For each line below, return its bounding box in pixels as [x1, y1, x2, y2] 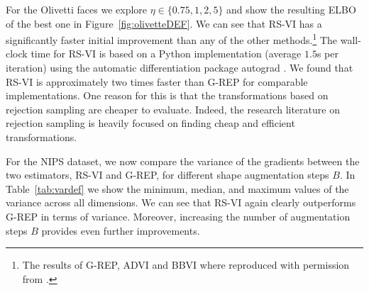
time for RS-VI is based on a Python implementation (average [31, 46, 302, 61]
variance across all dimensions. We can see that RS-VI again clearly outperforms [6, 195, 356, 210]
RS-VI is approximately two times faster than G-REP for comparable [6, 74, 308, 89]
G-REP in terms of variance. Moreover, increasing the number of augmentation [6, 208, 351, 223]
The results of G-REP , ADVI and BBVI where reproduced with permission [22, 257, 350, 272]
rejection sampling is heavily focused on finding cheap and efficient [6, 116, 295, 130]
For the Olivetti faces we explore [6, 2, 148, 16]
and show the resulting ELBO [226, 2, 356, 16]
